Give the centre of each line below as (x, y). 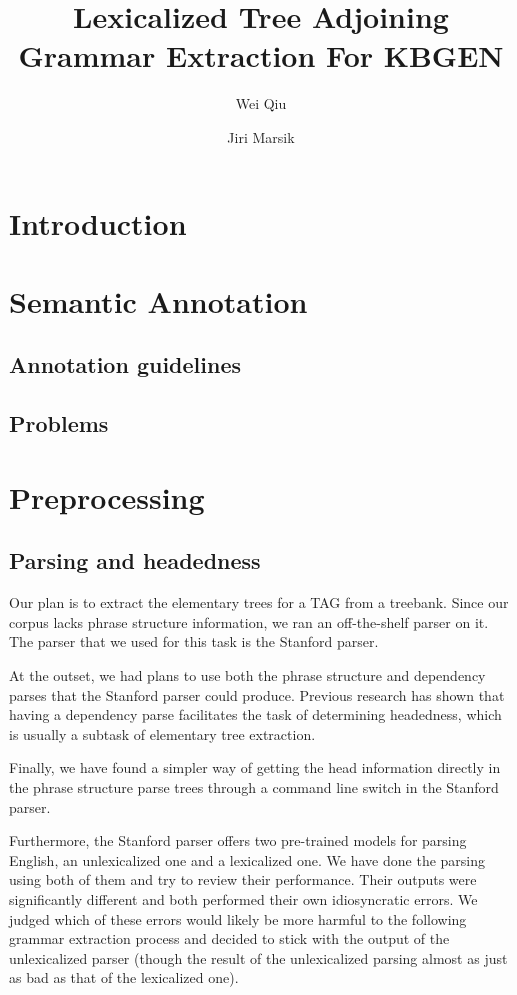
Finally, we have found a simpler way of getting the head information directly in (255, 767)
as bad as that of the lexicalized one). (124, 977)
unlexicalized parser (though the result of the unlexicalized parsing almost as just (258, 957)
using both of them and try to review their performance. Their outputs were (243, 879)
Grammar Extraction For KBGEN (261, 55)
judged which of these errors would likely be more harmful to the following (238, 918)
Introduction (98, 222)
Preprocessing (107, 496)
